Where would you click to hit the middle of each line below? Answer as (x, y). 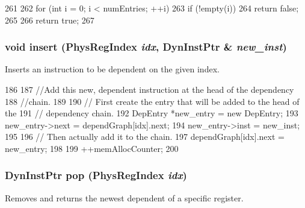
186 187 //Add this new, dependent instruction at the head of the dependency (149, 89)
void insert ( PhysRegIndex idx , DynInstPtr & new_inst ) (146, 47)
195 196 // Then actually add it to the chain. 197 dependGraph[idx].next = (145, 137)
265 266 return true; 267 (50, 20)
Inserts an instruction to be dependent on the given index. (112, 69)
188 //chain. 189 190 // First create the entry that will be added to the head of (152, 101)
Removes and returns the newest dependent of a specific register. (124, 197)
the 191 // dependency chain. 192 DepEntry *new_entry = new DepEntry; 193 (152, 113)
